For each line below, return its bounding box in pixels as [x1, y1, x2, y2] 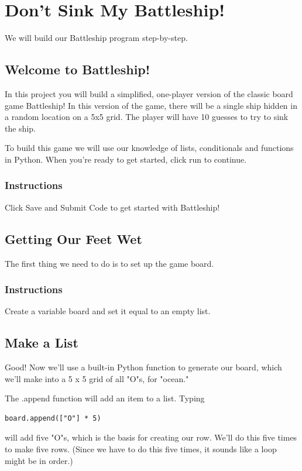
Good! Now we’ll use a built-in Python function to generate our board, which [5, 361, 282, 373]
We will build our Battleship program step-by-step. [5, 32, 188, 44]
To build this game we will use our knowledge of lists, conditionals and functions [5, 142, 294, 154]
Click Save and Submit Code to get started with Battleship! [5, 201, 220, 213]
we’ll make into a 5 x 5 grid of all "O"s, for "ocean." [5, 372, 189, 384]
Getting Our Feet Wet [5, 229, 142, 247]
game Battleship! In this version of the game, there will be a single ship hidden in [5, 99, 297, 111]
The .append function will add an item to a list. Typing [5, 392, 205, 404]
